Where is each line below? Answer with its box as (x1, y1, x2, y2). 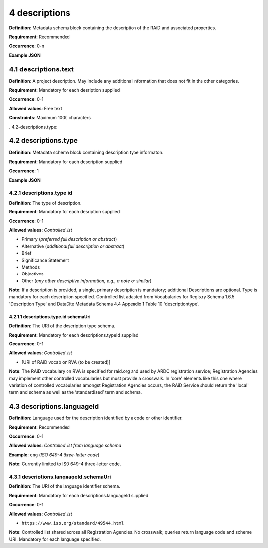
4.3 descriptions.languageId (9, 402, 99, 411)
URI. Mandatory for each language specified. (9, 536, 101, 542)
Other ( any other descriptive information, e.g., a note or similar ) (21, 278, 152, 284)
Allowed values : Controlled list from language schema (9, 442, 122, 449)
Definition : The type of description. (9, 200, 82, 205)
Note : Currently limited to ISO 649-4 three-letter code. (9, 461, 121, 467)
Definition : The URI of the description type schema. (9, 323, 116, 329)
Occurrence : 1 (9, 168, 39, 174)
